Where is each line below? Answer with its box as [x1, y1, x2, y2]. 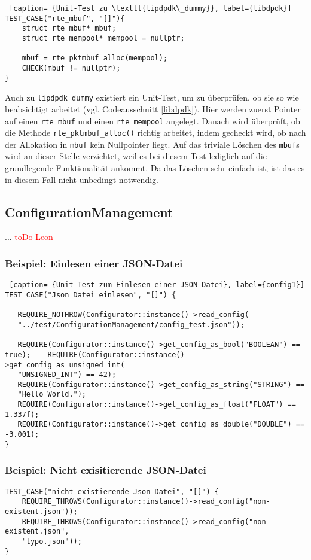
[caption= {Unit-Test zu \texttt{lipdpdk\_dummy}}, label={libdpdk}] [9, 4, 292, 13]
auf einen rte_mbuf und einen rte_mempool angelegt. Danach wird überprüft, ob [5, 114, 300, 127]
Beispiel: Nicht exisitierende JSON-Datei [5, 462, 206, 477]
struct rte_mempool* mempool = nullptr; [22, 34, 185, 42]
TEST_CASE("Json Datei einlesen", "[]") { [5, 290, 176, 299]
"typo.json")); [22, 537, 82, 546]
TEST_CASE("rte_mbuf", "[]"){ [5, 14, 125, 23]
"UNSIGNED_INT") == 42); [17, 370, 117, 379]
